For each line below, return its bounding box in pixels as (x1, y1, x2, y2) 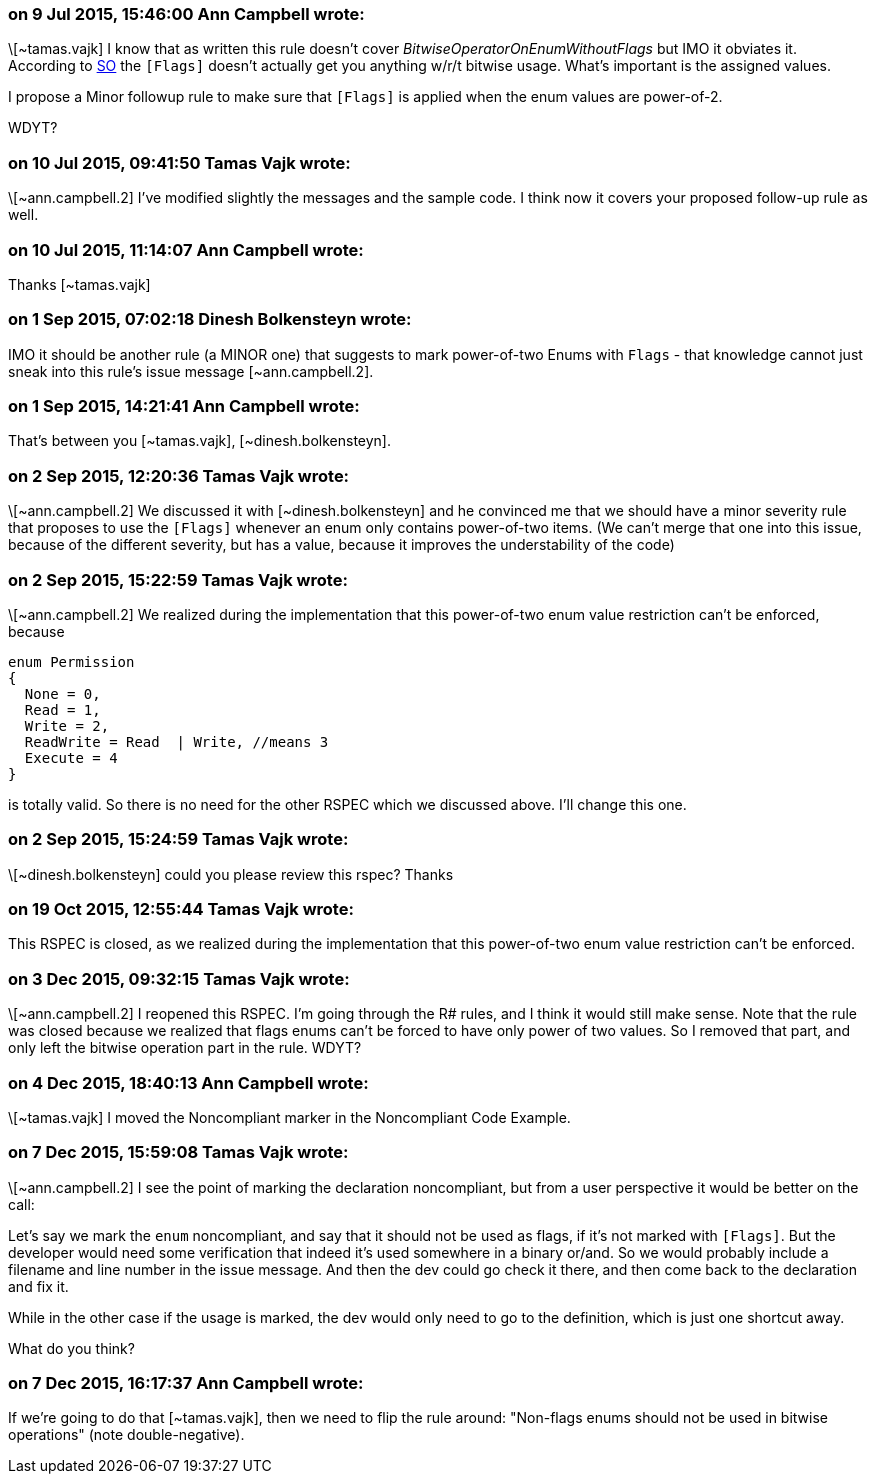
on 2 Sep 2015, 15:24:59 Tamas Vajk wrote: (8, 829, 349, 850)
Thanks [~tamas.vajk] (8, 275, 151, 293)
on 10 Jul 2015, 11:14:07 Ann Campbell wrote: (8, 239, 364, 260)
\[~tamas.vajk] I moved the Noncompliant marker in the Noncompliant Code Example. (8, 1108, 571, 1126)
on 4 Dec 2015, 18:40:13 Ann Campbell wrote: (8, 1072, 369, 1093)
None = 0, (24, 685, 101, 702)
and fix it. (8, 1277, 69, 1295)
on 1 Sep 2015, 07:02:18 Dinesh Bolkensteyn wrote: (8, 309, 412, 330)
